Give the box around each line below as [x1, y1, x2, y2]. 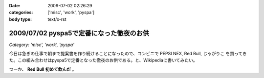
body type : [9, 16, 32, 22]
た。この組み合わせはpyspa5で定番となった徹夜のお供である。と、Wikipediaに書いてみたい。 [9, 57, 198, 63]
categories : [9, 10, 33, 16]
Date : [9, 3, 21, 8]
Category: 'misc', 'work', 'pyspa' [9, 42, 74, 47]
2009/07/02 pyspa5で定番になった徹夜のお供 [9, 29, 149, 37]
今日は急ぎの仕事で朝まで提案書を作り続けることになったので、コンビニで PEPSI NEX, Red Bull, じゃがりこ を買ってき [9, 51, 247, 57]
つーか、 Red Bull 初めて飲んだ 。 [9, 66, 77, 72]
